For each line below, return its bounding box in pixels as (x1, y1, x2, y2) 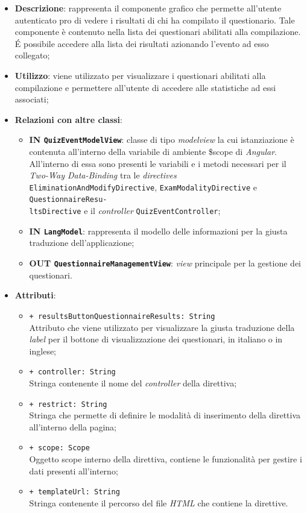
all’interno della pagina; (29, 420, 116, 433)
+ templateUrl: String (29, 488, 120, 497)
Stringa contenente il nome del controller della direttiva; (29, 376, 237, 389)
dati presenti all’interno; (29, 464, 118, 477)
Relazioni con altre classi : (14, 113, 122, 125)
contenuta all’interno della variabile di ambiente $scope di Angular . (29, 145, 277, 157)
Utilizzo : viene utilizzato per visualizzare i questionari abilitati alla (14, 69, 266, 81)
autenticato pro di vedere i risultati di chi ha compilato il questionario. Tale (14, 13, 295, 26)
